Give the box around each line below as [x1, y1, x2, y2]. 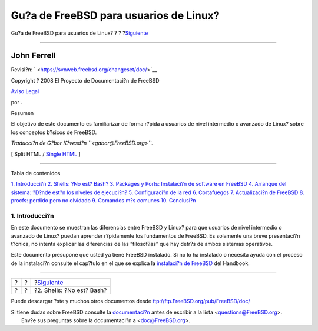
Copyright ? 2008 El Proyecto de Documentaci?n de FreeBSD [11, 77, 160, 84]
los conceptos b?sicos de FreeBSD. [11, 129, 97, 136]
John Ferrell [11, 51, 56, 61]
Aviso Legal [11, 88, 39, 95]
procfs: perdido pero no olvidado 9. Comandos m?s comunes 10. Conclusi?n [11, 197, 197, 204]
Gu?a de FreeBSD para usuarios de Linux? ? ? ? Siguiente [11, 30, 148, 37]
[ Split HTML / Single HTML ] [11, 150, 81, 158]
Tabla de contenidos [11, 169, 61, 176]
